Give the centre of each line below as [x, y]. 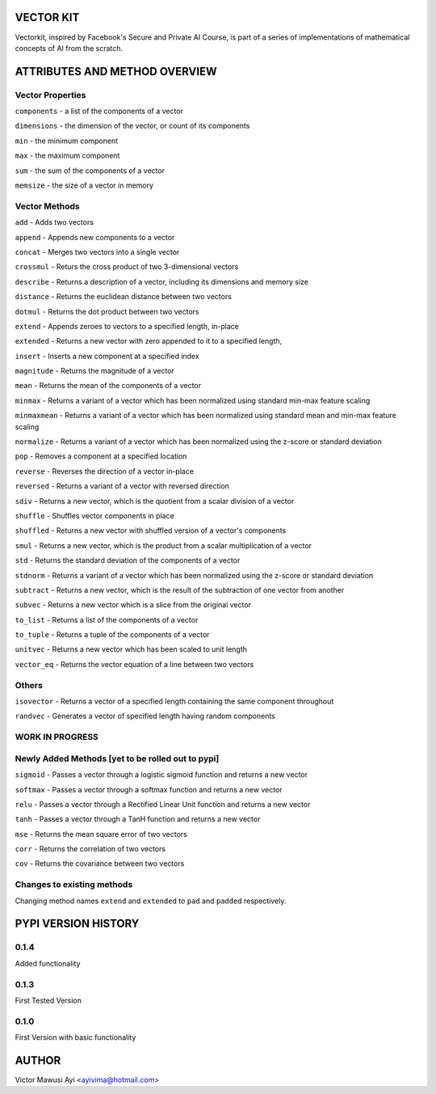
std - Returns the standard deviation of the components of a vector [128, 560]
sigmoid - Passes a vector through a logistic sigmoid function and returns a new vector [161, 775]
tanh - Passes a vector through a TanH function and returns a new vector [138, 819]
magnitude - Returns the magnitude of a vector [95, 371]
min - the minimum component [67, 141]
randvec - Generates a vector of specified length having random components [145, 716]
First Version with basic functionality [75, 1037]
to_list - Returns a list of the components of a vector [107, 619]
